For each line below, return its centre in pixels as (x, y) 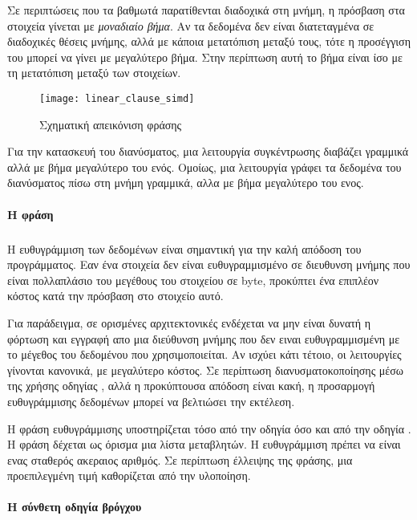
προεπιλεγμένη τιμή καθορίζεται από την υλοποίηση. (129, 475)
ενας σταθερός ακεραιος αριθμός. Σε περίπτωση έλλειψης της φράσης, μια (180, 459)
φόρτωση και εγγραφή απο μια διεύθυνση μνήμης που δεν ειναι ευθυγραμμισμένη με (204, 338)
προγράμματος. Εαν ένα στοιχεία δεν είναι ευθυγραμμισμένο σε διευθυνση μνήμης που (209, 264)
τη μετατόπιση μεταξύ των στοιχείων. (94, 73)
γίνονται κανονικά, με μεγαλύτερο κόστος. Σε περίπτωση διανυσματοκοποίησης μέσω (205, 370)
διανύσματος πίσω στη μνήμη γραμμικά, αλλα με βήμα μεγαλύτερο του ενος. (186, 183)
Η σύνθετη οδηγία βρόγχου (75, 507)
